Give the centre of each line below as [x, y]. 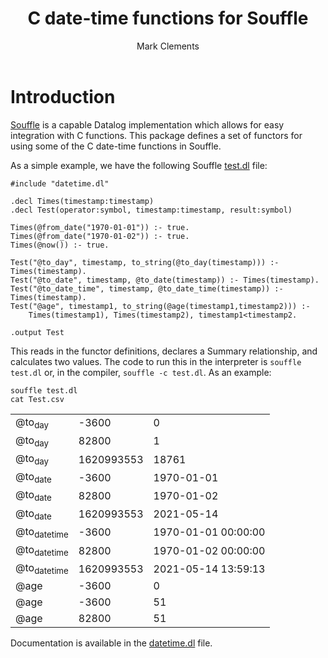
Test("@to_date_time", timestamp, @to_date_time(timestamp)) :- [147, 288]
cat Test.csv [37, 399]
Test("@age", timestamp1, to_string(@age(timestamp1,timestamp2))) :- [160, 306]
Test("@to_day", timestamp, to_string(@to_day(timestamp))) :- [145, 262]
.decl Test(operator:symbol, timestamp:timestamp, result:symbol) [151, 210]
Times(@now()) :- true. [60, 245]
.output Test [37, 332]
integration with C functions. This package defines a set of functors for [156, 135]
